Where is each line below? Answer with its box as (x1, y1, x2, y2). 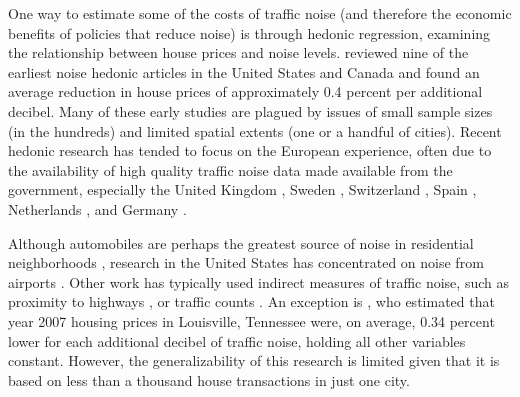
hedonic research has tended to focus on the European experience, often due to (8, 140, 492, 161)
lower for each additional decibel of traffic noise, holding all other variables (8, 330, 466, 351)
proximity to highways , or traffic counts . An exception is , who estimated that (8, 291, 495, 312)
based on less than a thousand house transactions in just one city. (8, 369, 410, 390)
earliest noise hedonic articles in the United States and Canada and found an (8, 61, 480, 82)
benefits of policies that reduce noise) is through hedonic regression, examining (8, 22, 491, 43)
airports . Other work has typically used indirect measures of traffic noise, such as (8, 271, 509, 292)
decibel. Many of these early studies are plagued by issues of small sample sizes (8, 100, 493, 121)
